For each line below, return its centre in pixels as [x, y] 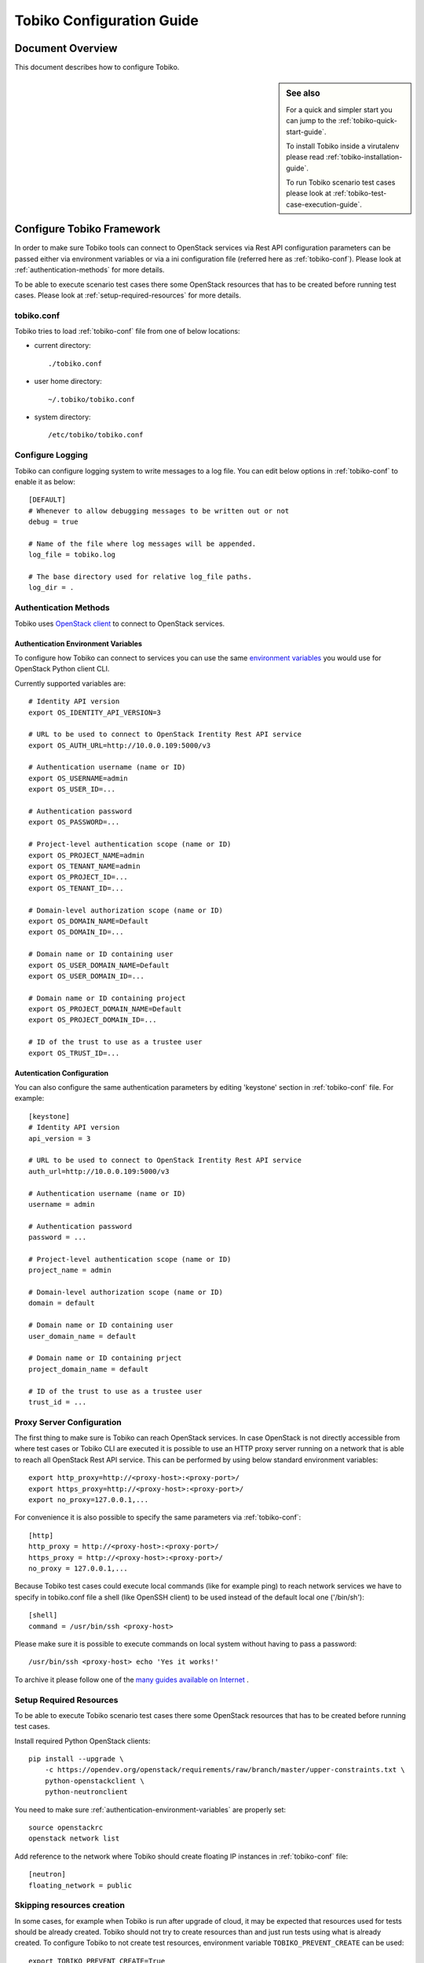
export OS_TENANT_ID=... [76, 888]
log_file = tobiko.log [72, 555]
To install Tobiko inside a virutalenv [343, 146]
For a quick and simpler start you [339, 109]
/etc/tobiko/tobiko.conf [96, 435]
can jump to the [311, 121]
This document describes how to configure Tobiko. [97, 68]
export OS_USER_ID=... [72, 790]
